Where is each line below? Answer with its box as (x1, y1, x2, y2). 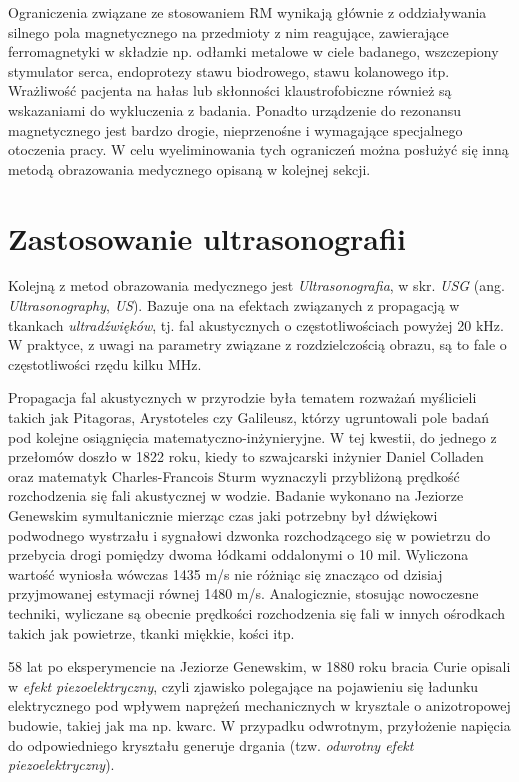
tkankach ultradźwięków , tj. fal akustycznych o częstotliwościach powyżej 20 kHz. (8, 314, 504, 335)
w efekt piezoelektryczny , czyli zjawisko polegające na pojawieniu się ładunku (8, 675, 479, 696)
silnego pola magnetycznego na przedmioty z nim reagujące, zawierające (8, 21, 449, 42)
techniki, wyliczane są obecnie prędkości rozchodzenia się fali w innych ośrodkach (8, 602, 506, 623)
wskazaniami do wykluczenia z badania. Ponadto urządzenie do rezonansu (8, 99, 462, 120)
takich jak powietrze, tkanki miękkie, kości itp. (8, 622, 295, 643)
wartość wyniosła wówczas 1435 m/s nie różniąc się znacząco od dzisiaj (8, 563, 443, 584)
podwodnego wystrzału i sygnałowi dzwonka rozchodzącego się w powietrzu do (8, 524, 491, 545)
